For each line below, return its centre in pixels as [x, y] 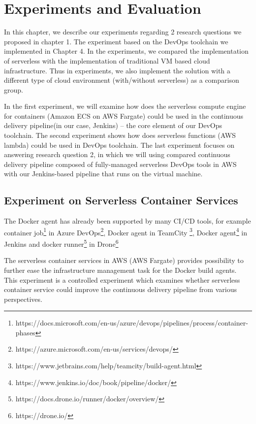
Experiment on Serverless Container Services [121, 200]
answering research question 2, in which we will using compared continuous [117, 154]
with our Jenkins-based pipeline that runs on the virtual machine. [103, 174]
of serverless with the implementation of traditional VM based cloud [107, 60]
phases [25, 332]
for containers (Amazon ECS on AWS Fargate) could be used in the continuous [124, 115]
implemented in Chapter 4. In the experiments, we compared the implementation [126, 51]
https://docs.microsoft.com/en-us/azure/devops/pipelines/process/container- [132, 323]
